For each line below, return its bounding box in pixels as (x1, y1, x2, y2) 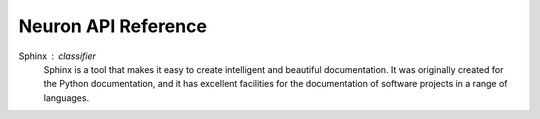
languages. (43, 91, 90, 104)
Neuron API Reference (18, 15, 207, 37)
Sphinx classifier (18, 50, 97, 62)
